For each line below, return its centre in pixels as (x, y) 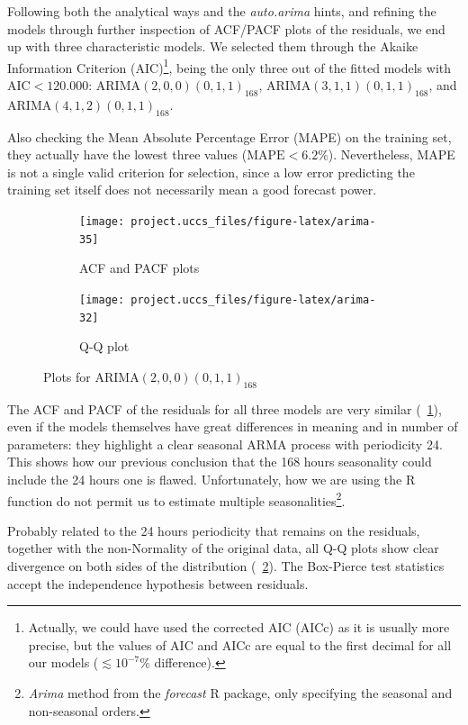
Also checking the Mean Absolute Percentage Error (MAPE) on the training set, (229, 136)
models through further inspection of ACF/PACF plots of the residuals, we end (226, 28)
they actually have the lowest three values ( (127, 154)
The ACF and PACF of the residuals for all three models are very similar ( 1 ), (225, 408)
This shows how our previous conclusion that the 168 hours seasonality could (220, 462)
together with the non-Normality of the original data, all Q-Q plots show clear (223, 548)
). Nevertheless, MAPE (391, 154)
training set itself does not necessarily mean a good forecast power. (192, 190)
